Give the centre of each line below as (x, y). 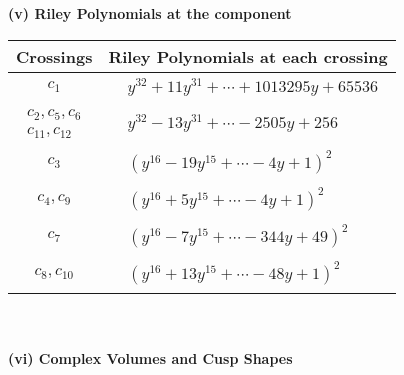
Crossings (54, 56)
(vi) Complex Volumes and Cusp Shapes (150, 357)
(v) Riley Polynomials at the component (150, 13)
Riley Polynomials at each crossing (248, 56)
